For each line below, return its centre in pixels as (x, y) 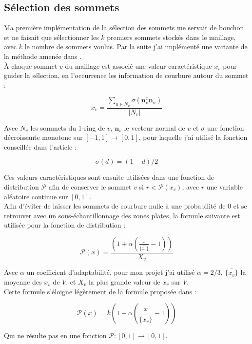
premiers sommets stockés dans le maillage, (171, 37)
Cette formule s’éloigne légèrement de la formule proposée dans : (100, 291)
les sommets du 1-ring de (68, 127)
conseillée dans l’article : (40, 146)
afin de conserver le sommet (90, 186)
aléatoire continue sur (36, 196)
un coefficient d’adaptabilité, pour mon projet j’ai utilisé (111, 272)
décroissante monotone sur (43, 137)
